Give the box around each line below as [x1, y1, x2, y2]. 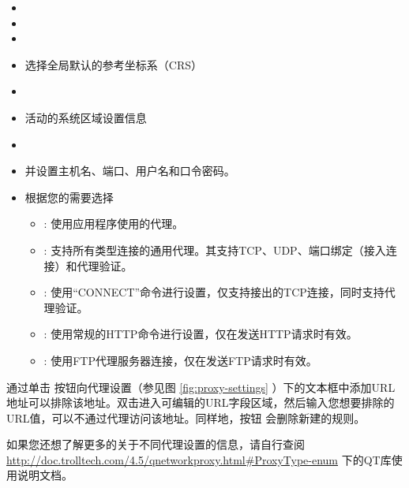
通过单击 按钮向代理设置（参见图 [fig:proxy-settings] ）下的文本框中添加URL [6, 378, 396, 395]
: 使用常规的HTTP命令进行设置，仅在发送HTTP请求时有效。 [43, 326, 358, 342]
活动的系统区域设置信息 [24, 109, 147, 125]
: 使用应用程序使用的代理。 [43, 215, 184, 232]
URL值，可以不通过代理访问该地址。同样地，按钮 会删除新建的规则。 [6, 409, 366, 426]
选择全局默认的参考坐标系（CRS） [24, 56, 202, 73]
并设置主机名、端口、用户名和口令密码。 [24, 162, 235, 179]
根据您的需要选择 [24, 188, 114, 205]
